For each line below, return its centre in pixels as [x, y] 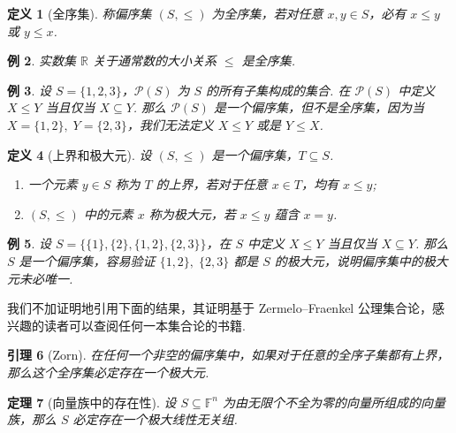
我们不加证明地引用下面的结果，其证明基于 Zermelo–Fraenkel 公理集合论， [220, 308]
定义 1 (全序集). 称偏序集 [80, 13]
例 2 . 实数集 [42, 61]
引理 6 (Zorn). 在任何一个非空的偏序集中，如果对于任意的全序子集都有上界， [228, 355]
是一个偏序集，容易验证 [87, 260]
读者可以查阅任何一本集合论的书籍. [144, 325]
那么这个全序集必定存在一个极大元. [108, 372]
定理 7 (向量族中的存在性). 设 [92, 402]
